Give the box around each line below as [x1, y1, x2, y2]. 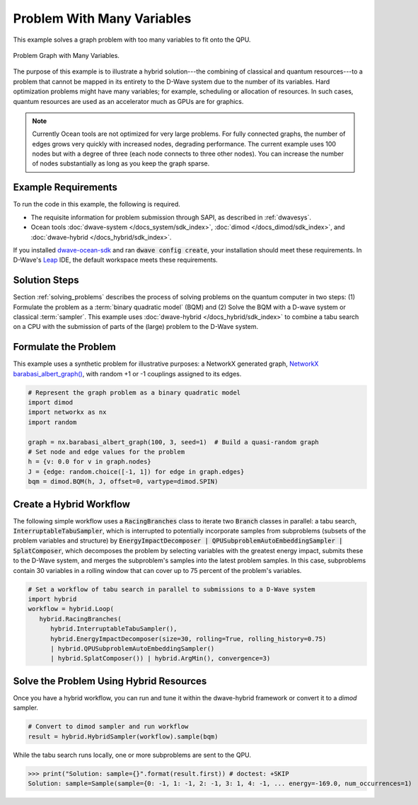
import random [28, 418, 77, 426]
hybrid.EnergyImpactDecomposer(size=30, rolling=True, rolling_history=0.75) [50, 635, 327, 643]
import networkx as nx [28, 408, 107, 417]
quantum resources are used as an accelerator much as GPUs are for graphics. [13, 97, 244, 105]
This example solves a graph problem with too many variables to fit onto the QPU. [13, 35, 251, 44]
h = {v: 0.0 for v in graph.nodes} [28, 458, 151, 466]
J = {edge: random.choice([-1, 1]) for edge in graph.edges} [28, 468, 245, 475]
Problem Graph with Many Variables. [13, 51, 120, 59]
